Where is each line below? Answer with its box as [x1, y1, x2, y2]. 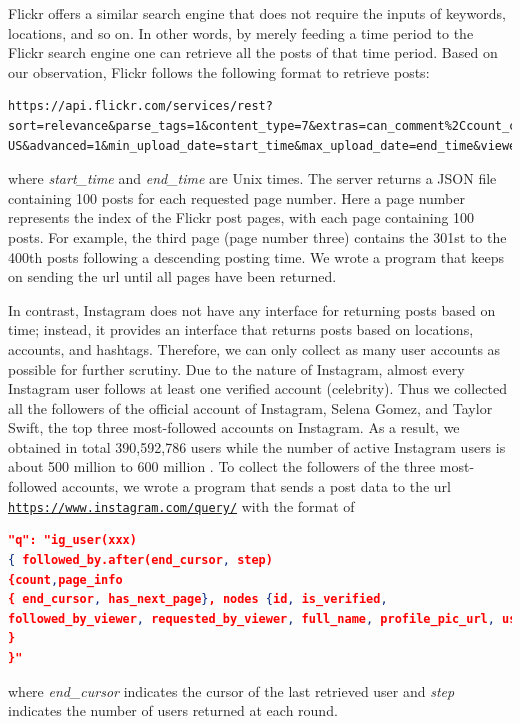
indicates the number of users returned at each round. [8, 700, 338, 721]
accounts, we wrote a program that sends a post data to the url [62, 476, 451, 497]
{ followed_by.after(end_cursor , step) [8, 552, 273, 567]
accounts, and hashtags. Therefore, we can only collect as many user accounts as [8, 338, 501, 359]
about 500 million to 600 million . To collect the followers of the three [8, 456, 436, 477]
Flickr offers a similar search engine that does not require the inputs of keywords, [8, 3, 506, 23]
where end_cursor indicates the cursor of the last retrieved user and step [8, 680, 455, 701]
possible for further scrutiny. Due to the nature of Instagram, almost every [8, 358, 465, 379]
